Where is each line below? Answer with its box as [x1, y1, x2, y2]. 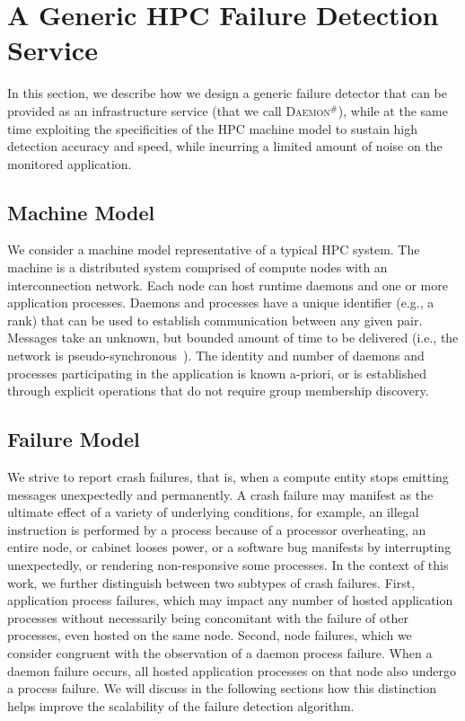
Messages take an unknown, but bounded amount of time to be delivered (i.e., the [7, 328, 459, 347]
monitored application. [7, 154, 132, 173]
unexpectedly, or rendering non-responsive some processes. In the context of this [7, 556, 449, 574]
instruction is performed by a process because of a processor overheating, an [7, 520, 426, 539]
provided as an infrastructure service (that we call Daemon [7, 101, 330, 120]
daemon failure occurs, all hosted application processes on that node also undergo [7, 661, 456, 680]
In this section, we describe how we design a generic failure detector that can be [7, 84, 448, 102]
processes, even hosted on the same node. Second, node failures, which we [7, 626, 412, 645]
